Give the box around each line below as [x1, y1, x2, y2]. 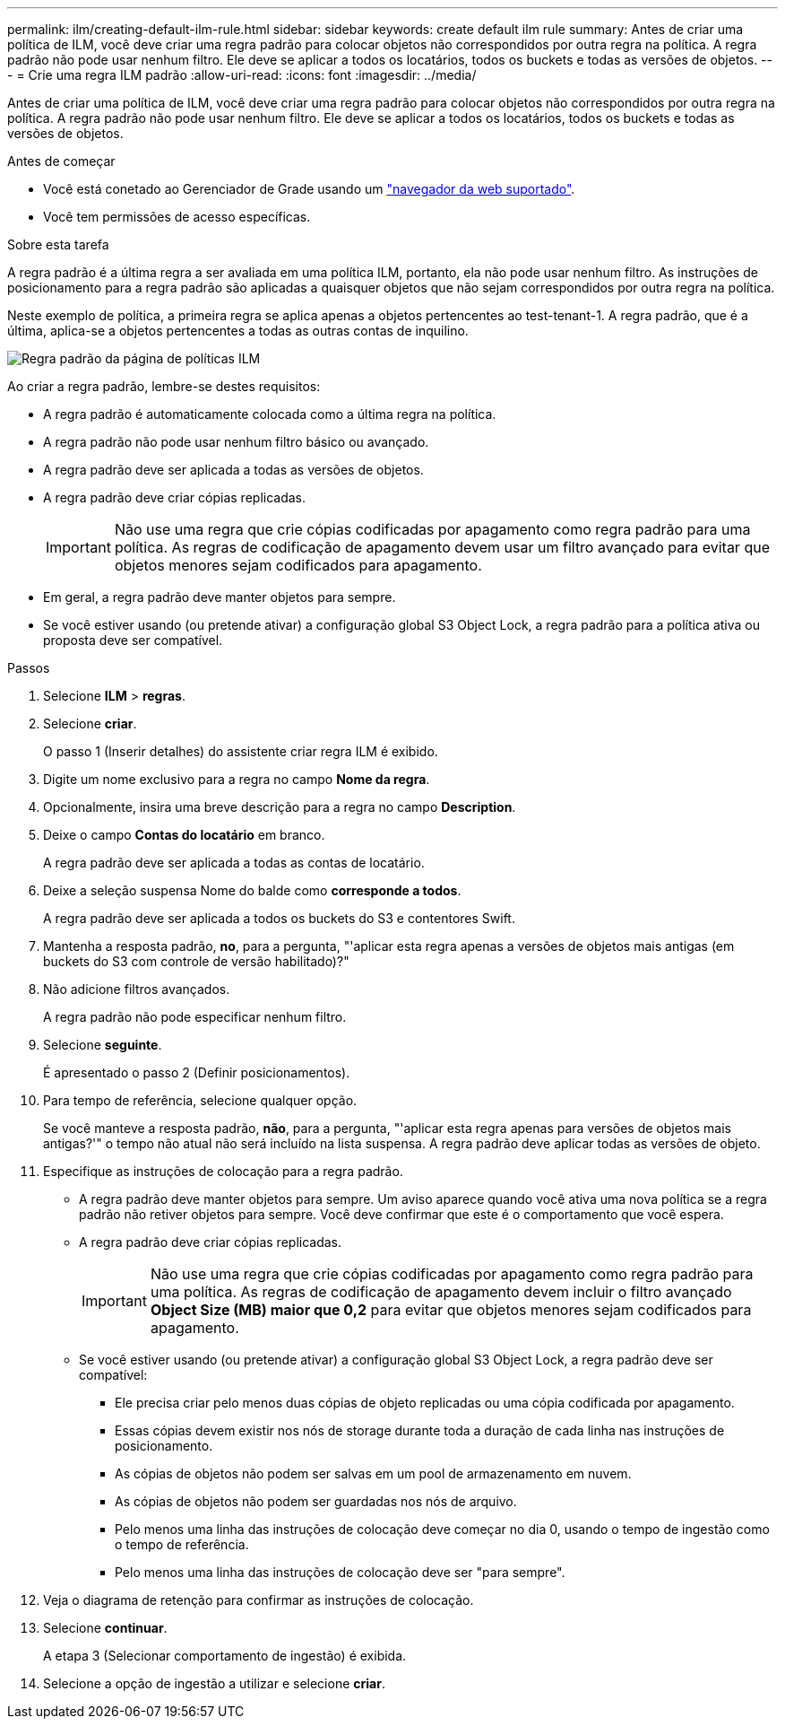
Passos [7, 660, 50, 676]
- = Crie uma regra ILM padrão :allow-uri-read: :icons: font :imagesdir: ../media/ [7, 67, 477, 83]
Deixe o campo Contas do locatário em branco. [43, 827, 325, 842]
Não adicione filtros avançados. [43, 981, 230, 997]
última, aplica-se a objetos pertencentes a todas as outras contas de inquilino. [7, 323, 469, 338]
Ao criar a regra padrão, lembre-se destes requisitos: [7, 379, 321, 394]
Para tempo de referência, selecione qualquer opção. [43, 1093, 358, 1108]
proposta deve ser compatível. [43, 632, 223, 648]
